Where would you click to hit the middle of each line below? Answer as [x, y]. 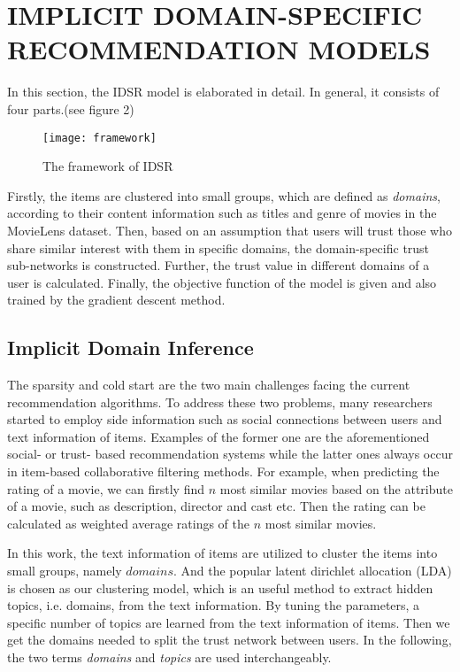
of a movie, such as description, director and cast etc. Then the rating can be [216, 506]
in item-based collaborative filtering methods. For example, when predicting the [223, 471]
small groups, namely [65, 571]
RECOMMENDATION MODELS [219, 49]
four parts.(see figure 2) [71, 108]
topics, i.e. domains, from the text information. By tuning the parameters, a [214, 605]
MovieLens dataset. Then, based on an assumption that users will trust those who [230, 230]
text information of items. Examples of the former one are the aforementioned [218, 436]
